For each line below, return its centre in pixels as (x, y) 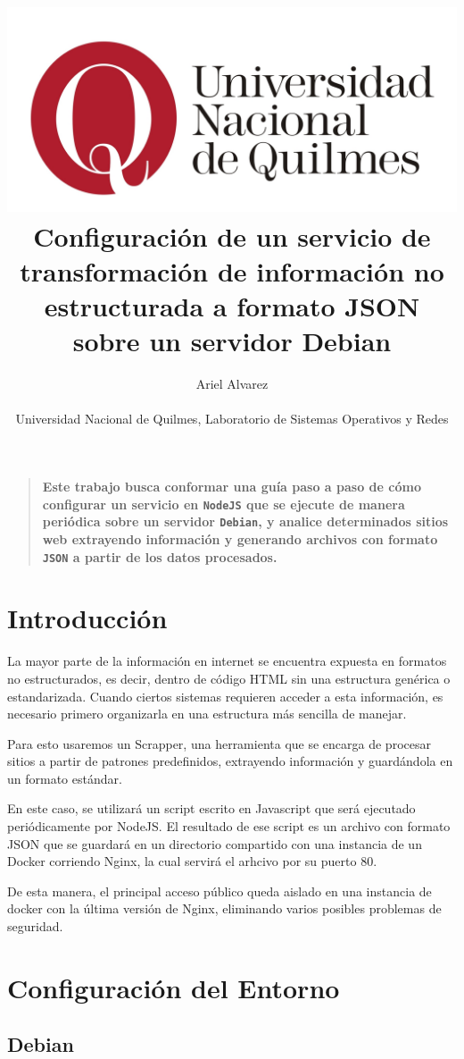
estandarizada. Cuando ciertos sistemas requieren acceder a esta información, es (225, 696)
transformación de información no (232, 270)
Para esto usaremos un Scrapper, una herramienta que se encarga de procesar (219, 743)
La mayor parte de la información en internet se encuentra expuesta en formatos (227, 661)
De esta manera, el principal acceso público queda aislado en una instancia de (220, 891)
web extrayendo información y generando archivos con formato (240, 538)
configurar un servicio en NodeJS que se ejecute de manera (224, 504)
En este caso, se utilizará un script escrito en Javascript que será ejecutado (211, 808)
